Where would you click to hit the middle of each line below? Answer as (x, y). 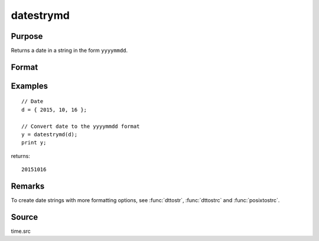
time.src (21, 231)
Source (25, 217)
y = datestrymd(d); (50, 135)
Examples (30, 86)
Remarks (28, 186)
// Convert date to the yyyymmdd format (81, 126)
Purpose (27, 36)
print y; (34, 143)
